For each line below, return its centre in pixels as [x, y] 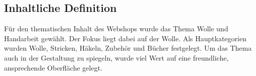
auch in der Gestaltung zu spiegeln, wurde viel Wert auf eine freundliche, [116, 57]
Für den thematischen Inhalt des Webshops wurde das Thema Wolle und [116, 29]
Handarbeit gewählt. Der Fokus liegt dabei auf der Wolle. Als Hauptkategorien [125, 38]
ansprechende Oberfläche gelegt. [53, 67]
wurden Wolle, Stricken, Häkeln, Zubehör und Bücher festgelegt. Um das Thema [128, 48]
